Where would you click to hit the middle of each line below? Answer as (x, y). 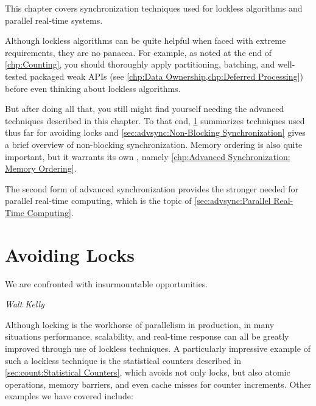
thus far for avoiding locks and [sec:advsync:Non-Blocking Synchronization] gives (155, 132)
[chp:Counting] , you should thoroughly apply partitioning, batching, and (140, 64)
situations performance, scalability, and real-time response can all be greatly (147, 336)
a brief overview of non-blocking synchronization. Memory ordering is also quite (154, 144)
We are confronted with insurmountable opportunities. (107, 283)
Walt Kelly (25, 304)
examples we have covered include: (69, 396)
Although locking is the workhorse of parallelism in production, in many (140, 324)
